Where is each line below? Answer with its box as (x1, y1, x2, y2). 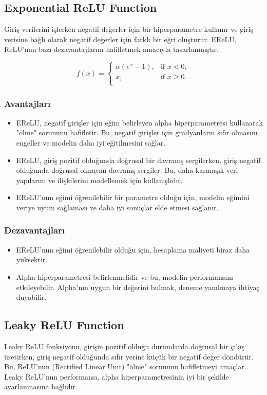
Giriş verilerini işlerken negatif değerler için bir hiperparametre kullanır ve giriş (4, 24, 254, 34)
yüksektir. (16, 254, 48, 265)
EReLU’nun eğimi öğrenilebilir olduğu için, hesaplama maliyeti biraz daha (16, 244, 250, 255)
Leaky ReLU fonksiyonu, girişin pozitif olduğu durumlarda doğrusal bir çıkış (4, 340, 245, 351)
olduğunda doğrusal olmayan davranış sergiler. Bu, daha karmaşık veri (16, 165, 238, 175)
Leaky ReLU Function (4, 317, 124, 333)
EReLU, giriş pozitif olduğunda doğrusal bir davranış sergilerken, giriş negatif (16, 154, 261, 165)
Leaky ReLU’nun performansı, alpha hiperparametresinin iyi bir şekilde (4, 371, 229, 382)
